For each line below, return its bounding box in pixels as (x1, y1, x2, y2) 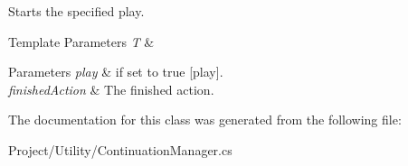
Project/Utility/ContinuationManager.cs (8, 140, 232, 159)
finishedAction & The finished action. (8, 79, 214, 98)
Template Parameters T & (8, 32, 155, 51)
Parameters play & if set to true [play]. (8, 62, 223, 81)
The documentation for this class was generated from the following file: (8, 110, 402, 129)
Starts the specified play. (8, 2, 145, 20)
